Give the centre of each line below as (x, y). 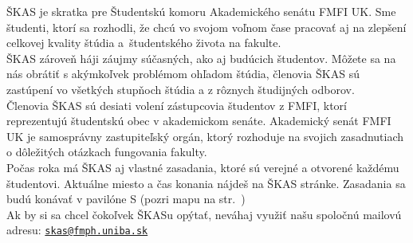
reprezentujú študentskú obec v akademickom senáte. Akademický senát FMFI (199, 121)
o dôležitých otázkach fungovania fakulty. (107, 152)
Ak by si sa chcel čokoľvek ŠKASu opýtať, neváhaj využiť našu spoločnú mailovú (204, 214)
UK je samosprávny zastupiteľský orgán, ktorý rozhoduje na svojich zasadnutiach (205, 136)
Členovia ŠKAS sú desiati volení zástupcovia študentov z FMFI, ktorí (177, 105)
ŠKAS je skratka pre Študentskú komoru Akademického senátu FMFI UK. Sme (201, 11)
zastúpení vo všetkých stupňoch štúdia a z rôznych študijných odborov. (181, 89)
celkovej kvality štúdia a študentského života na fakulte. (144, 43)
